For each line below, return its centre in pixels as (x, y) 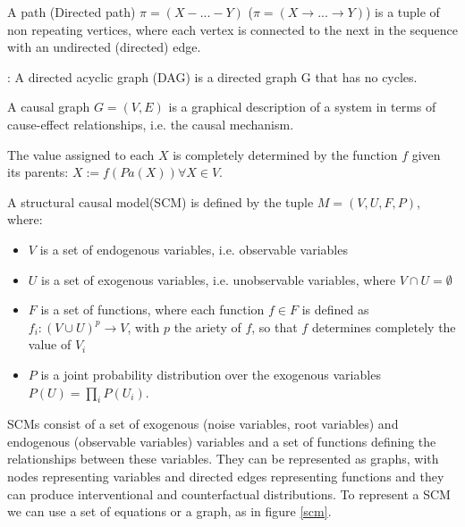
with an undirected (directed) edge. (104, 47)
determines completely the (384, 326)
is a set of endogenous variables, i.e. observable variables (194, 249)
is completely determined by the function (285, 154)
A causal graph (49, 107)
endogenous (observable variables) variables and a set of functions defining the (222, 441)
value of (50, 344)
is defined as (335, 310)
